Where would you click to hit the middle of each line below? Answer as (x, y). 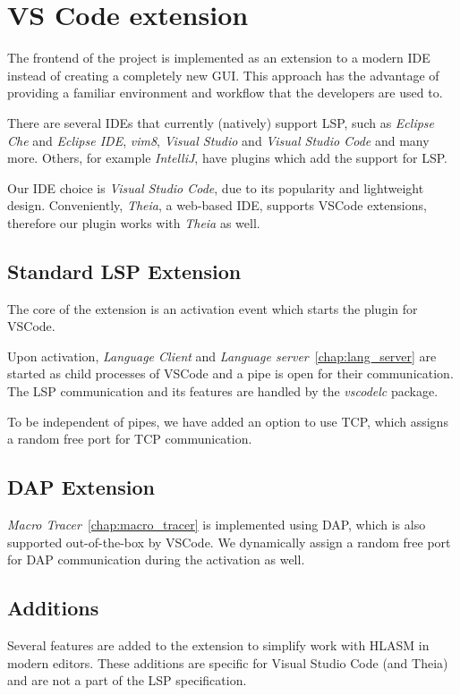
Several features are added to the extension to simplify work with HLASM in (218, 645)
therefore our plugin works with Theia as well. (134, 222)
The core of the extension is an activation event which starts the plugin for (213, 308)
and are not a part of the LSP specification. (127, 680)
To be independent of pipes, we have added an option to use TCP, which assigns (228, 421)
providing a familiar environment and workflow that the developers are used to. (225, 93)
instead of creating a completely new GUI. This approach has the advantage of (223, 75)
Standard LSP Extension (124, 271)
